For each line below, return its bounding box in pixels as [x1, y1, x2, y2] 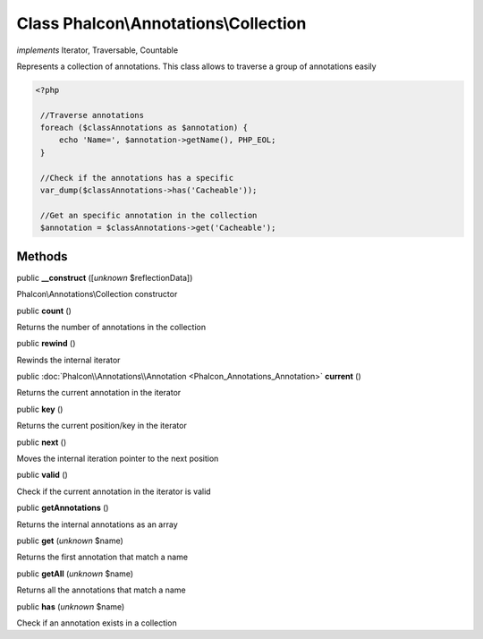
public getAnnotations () [16, 502, 109, 514]
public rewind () [16, 338, 76, 349]
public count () [16, 305, 72, 316]
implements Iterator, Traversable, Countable [16, 45, 179, 55]
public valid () [16, 470, 69, 481]
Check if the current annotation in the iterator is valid [16, 486, 211, 497]
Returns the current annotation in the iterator [16, 388, 182, 398]
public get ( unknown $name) [16, 535, 124, 546]
